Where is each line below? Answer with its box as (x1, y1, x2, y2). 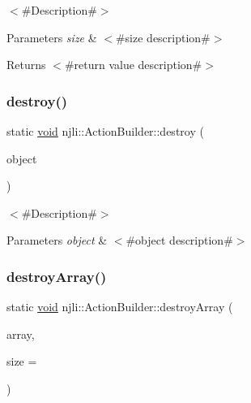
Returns (6, 56, 46, 73)
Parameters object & (6, 232, 108, 249)
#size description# (115, 28, 211, 45)
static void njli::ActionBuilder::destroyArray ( (6, 298, 233, 315)
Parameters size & (6, 28, 97, 45)
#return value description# (64, 56, 202, 73)
